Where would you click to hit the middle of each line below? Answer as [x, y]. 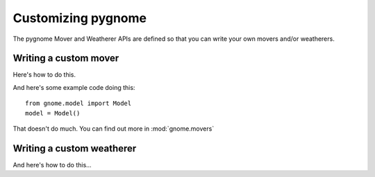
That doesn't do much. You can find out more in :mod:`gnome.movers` [114, 129]
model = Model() [53, 113]
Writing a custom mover [66, 58]
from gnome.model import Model [78, 103]
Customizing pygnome [80, 18]
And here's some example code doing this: [74, 87]
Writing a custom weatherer [75, 148]
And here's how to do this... [52, 165]
